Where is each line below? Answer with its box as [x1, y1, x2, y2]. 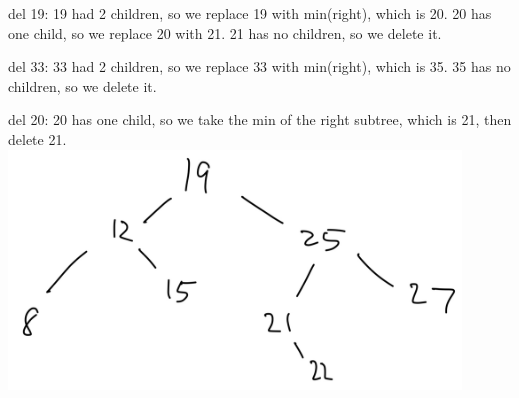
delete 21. [8, 128, 67, 149]
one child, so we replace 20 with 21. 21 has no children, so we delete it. [8, 22, 442, 43]
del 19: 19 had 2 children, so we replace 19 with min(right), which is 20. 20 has [8, 3, 492, 23]
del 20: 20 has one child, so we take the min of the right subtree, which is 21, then [8, 109, 512, 130]
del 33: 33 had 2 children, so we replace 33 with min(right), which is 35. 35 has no [8, 56, 511, 77]
